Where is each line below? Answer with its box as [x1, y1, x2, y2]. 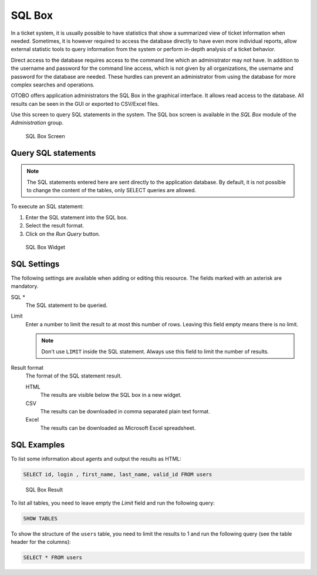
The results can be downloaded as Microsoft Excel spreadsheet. [40, 424, 196, 432]
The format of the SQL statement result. [25, 372, 122, 379]
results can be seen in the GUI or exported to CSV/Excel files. [11, 100, 160, 107]
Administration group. [11, 119, 64, 126]
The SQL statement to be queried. [25, 302, 108, 309]
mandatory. [11, 283, 39, 290]
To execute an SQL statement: [11, 203, 84, 210]
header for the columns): [11, 539, 71, 546]
